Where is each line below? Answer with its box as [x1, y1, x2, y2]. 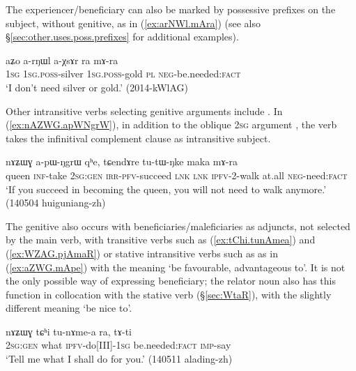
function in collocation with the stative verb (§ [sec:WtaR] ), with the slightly [6, 287, 332, 301]
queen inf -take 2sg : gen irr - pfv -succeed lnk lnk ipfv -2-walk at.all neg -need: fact [6, 167, 348, 182]
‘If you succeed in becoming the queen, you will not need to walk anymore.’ [6, 181, 327, 196]
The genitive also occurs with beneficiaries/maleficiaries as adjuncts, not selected [6, 218, 350, 233]
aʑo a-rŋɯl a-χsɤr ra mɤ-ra [6, 52, 118, 67]
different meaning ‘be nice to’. [6, 301, 132, 315]
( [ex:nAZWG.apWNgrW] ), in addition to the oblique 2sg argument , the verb [6, 117, 337, 132]
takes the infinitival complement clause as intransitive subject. [6, 130, 271, 145]
